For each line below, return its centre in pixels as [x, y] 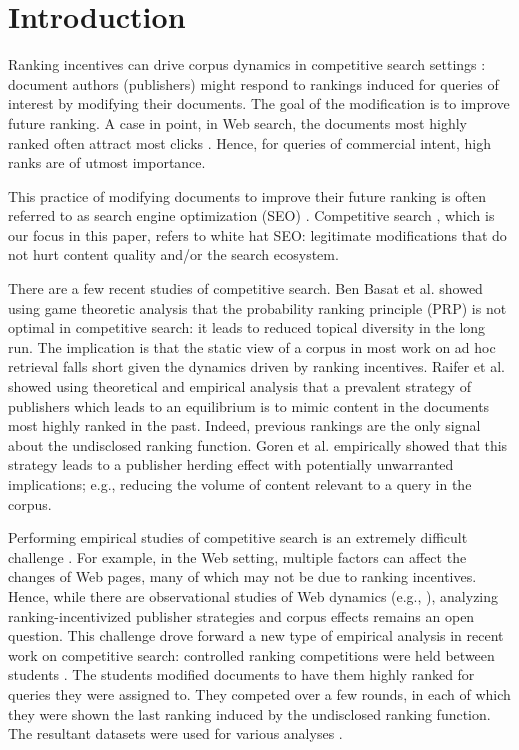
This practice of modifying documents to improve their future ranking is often [247, 195]
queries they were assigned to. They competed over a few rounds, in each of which [259, 693]
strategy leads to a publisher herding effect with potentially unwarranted [231, 464]
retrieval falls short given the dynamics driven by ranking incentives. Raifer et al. [256, 366]
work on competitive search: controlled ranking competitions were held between [251, 654]
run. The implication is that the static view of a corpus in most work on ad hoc [252, 346]
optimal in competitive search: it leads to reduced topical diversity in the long [247, 327]
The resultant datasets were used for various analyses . [175, 733]
